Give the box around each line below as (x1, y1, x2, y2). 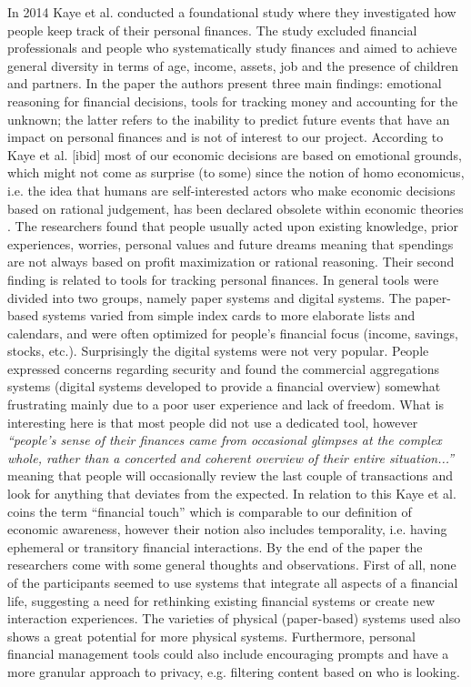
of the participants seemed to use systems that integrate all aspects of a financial (7, 573, 458, 591)
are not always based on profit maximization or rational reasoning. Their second (7, 252, 455, 271)
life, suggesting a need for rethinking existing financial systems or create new (7, 591, 435, 610)
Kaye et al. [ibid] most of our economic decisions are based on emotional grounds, (7, 145, 462, 164)
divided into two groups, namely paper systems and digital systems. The (7, 288, 411, 307)
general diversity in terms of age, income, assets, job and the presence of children (7, 56, 459, 75)
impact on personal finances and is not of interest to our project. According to (7, 127, 444, 146)
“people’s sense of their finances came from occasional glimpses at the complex (7, 430, 442, 450)
